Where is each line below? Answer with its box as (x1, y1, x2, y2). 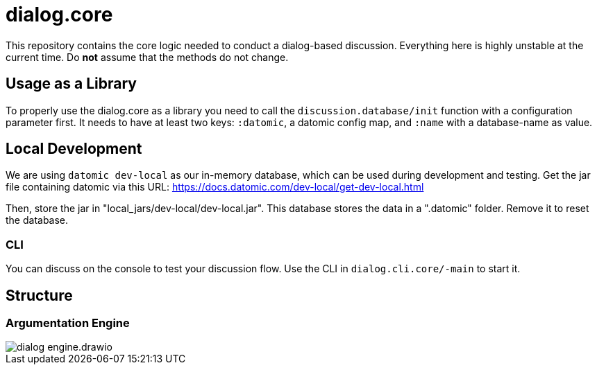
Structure (6, 286, 73, 304)
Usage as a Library (6, 75, 137, 93)
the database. (6, 214, 69, 227)
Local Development (6, 140, 142, 158)
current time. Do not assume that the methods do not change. (6, 51, 289, 63)
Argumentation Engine (6, 316, 130, 331)
